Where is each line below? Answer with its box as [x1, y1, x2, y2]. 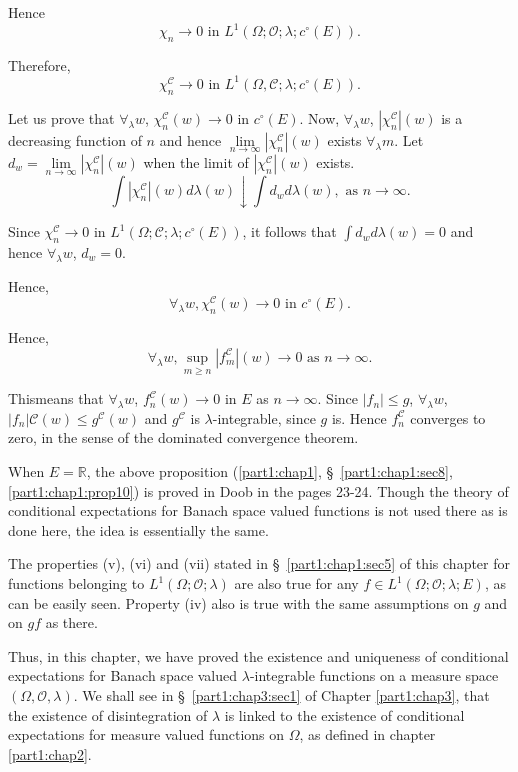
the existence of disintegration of [8, 704, 208, 725]
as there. [45, 612, 98, 633]
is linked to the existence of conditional [224, 704, 465, 725]
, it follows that [242, 221, 337, 242]
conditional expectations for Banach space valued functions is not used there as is [8, 500, 508, 521]
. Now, [299, 107, 340, 128]
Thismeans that [8, 388, 104, 409]
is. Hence [331, 407, 387, 428]
